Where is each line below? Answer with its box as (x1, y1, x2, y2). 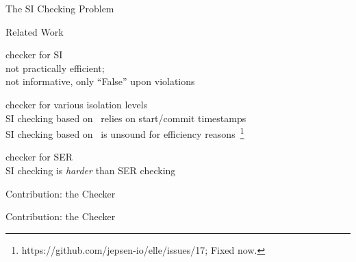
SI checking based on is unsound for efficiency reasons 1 (5, 125, 244, 141)
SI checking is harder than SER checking (5, 163, 176, 177)
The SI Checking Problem (5, 1, 114, 15)
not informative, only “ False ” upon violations (5, 74, 195, 88)
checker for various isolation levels (5, 97, 148, 111)
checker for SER (5, 150, 73, 164)
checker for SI (5, 47, 63, 62)
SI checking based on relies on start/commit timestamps (5, 110, 246, 125)
